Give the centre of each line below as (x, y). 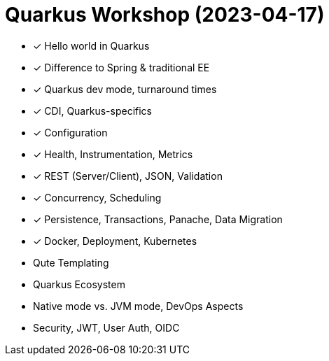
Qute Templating (71, 262)
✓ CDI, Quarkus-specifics (92, 111)
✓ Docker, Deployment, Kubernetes (115, 241)
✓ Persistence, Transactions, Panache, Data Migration (158, 219)
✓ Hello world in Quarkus (91, 45)
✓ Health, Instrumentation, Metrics (113, 154)
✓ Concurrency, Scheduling (97, 197)
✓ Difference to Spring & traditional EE (121, 67)
